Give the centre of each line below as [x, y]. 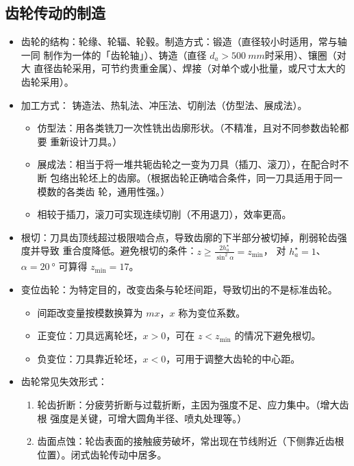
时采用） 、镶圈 [296, 54]
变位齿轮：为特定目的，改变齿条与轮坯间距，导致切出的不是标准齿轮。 [179, 290]
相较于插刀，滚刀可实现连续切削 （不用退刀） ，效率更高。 [164, 214]
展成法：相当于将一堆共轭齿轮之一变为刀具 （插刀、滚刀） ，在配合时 [188, 164]
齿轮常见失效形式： [64, 381]
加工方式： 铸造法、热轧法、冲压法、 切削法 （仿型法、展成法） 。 [164, 105]
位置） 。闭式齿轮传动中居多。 [102, 454]
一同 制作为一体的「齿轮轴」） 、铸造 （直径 [114, 54]
